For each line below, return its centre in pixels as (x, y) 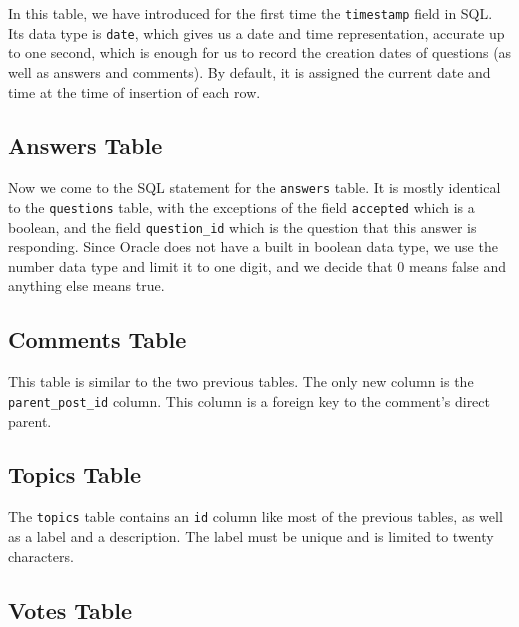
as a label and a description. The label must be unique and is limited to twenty (251, 535)
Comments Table (97, 339)
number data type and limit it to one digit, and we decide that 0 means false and (257, 265)
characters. (41, 555)
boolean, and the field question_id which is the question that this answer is (242, 226)
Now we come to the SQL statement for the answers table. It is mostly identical (254, 187)
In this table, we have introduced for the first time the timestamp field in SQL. (250, 13)
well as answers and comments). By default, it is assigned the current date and (249, 71)
